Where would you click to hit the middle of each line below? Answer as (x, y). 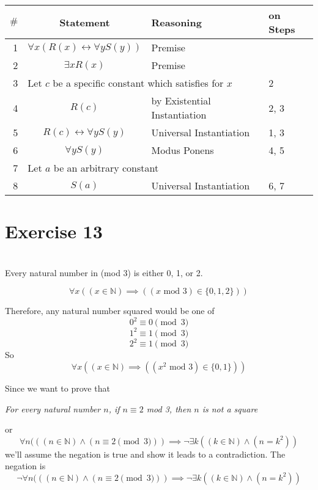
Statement (85, 22)
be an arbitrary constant (106, 168)
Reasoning (176, 22)
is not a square (230, 408)
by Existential (181, 101)
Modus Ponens (183, 150)
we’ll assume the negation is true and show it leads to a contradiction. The (145, 454)
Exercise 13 (54, 231)
